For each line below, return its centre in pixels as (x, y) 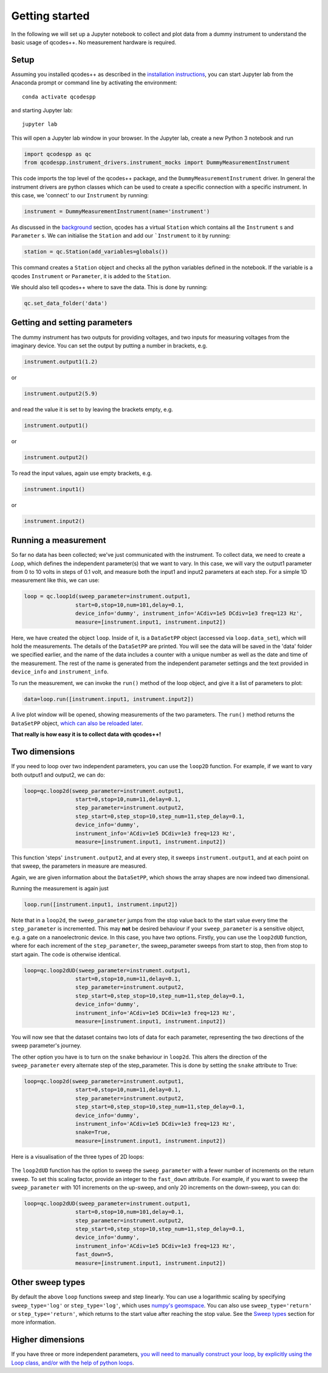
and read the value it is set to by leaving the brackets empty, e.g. (92, 409)
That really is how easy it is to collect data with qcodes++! (86, 734)
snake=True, (93, 1132)
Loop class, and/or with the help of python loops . (73, 1363)
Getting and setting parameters (72, 323)
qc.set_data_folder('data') (66, 303)
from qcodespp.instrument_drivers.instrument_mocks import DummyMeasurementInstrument (157, 163)
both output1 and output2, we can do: (58, 775)
